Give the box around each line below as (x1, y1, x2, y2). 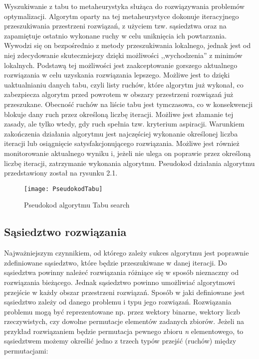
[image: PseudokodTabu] (24, 185, 103, 192)
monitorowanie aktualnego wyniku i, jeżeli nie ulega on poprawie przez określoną (4, 147, 251, 158)
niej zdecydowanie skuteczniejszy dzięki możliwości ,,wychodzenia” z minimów (4, 49, 243, 60)
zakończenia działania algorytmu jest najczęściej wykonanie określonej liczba (4, 128, 238, 138)
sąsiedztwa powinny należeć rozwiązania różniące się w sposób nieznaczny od (4, 267, 239, 277)
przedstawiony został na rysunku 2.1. (4, 167, 118, 178)
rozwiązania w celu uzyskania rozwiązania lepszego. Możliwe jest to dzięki (4, 69, 230, 80)
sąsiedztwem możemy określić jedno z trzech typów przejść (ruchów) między (4, 335, 237, 346)
